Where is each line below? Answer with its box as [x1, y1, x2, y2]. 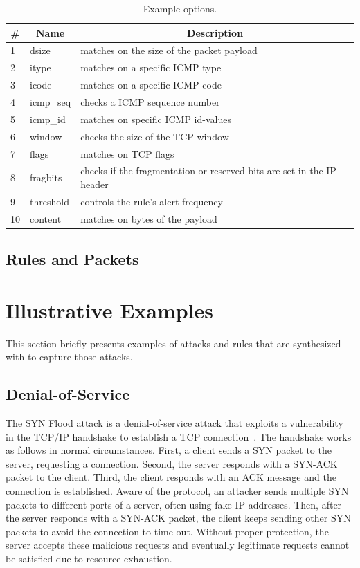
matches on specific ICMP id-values [80, 111, 231, 126]
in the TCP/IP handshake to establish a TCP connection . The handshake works [6, 429, 352, 443]
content [30, 211, 62, 226]
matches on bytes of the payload [80, 211, 217, 226]
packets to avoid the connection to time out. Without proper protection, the [6, 524, 329, 538]
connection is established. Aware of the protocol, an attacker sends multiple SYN [6, 483, 349, 497]
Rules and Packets [6, 248, 139, 270]
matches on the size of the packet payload [80, 43, 258, 57]
